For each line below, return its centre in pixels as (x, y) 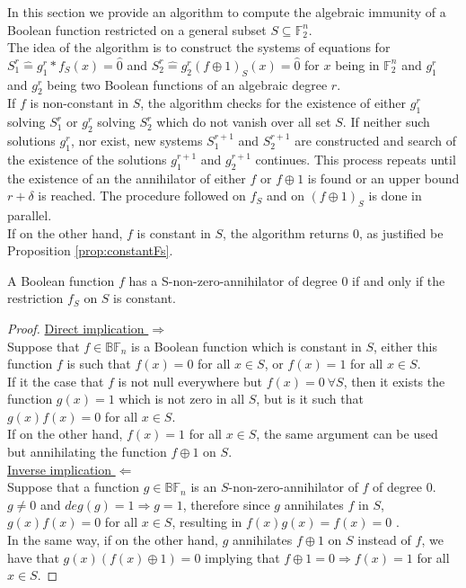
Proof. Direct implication (76, 328)
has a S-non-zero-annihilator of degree (233, 280)
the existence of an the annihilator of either (127, 178)
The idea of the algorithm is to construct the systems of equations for (199, 47)
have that (33, 557)
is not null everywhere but (190, 381)
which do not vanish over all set (244, 122)
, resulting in (207, 522)
